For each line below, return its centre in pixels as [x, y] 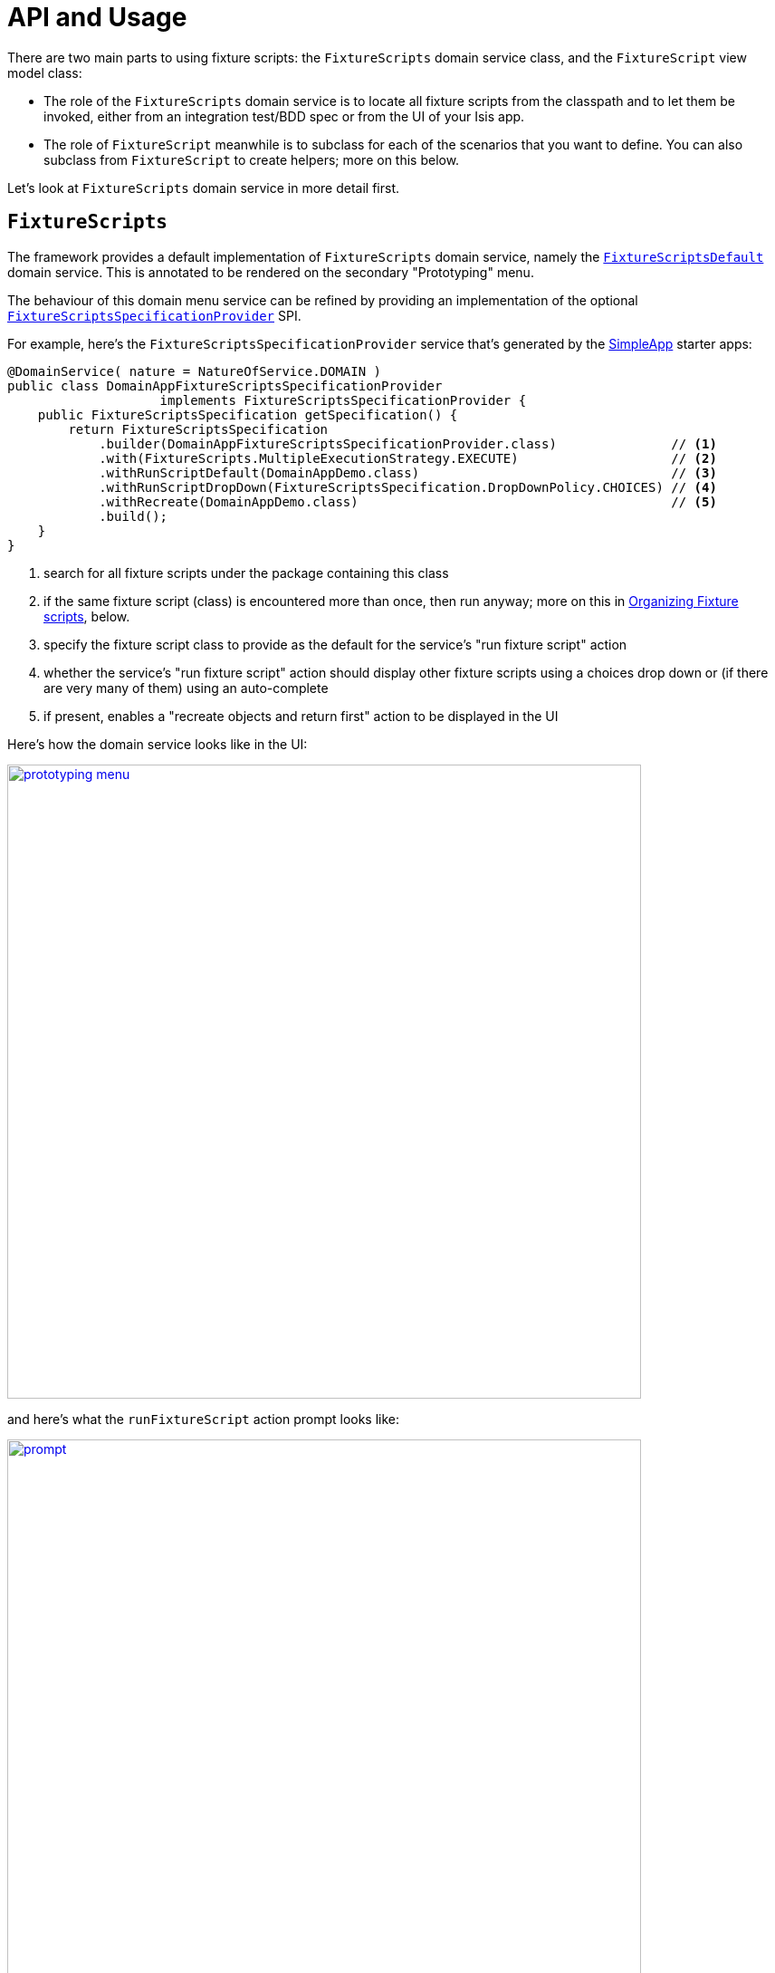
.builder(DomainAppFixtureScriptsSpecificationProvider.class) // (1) [408, 443]
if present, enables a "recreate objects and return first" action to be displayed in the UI [301, 716]
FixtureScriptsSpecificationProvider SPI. [154, 315]
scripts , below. [87, 616]
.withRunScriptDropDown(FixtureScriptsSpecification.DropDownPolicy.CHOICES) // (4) [408, 487]
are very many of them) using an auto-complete [186, 688]
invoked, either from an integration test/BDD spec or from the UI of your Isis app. [284, 116]
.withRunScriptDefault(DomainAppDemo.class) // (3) [408, 472]
